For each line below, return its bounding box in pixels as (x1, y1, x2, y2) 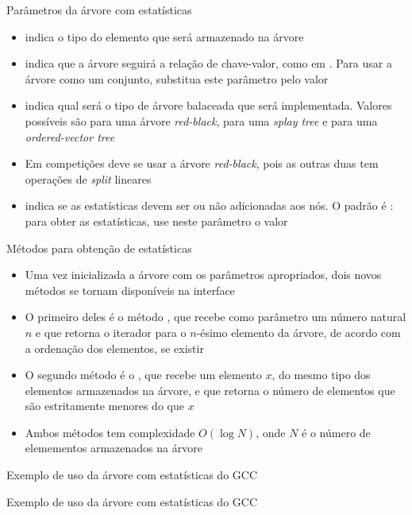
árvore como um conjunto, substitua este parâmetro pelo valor (25, 70, 329, 87)
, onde (256, 424, 286, 440)
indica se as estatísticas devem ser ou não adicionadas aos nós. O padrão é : (25, 197, 394, 214)
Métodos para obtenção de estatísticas (6, 239, 192, 256)
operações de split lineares (25, 170, 152, 187)
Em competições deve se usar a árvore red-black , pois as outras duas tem (25, 155, 379, 172)
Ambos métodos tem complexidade (25, 424, 195, 440)
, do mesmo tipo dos (271, 366, 371, 383)
